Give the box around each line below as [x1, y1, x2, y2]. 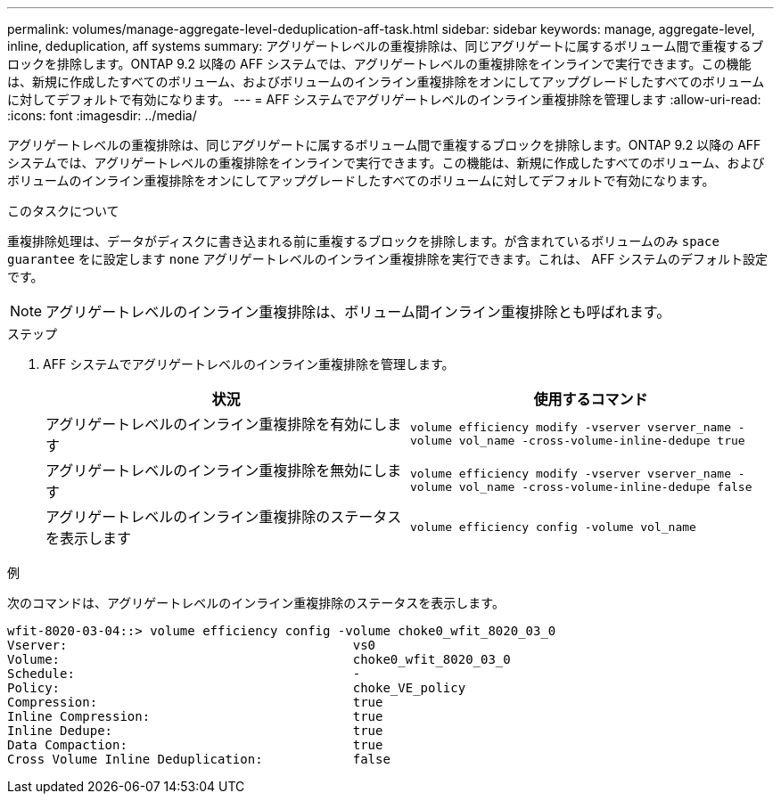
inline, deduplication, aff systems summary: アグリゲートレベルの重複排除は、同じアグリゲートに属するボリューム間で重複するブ [7, 38, 764, 53]
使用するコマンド [533, 390, 648, 408]
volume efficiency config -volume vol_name [410, 519, 696, 534]
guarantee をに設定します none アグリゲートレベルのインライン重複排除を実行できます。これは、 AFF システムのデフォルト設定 [7, 251, 768, 266]
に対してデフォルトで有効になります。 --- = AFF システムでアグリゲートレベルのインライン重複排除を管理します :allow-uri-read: [7, 92, 761, 107]
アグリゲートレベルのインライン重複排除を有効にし [45, 415, 388, 433]
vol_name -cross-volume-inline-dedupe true [458, 434, 745, 447]
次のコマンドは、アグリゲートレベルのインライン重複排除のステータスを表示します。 [7, 595, 505, 610]
